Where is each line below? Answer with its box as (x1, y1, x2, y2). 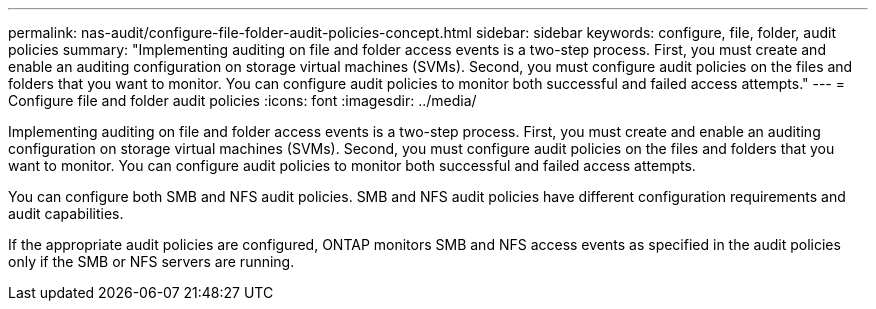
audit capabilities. (8, 205, 124, 222)
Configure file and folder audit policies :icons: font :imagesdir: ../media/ (8, 92, 477, 109)
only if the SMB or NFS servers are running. (8, 253, 295, 270)
